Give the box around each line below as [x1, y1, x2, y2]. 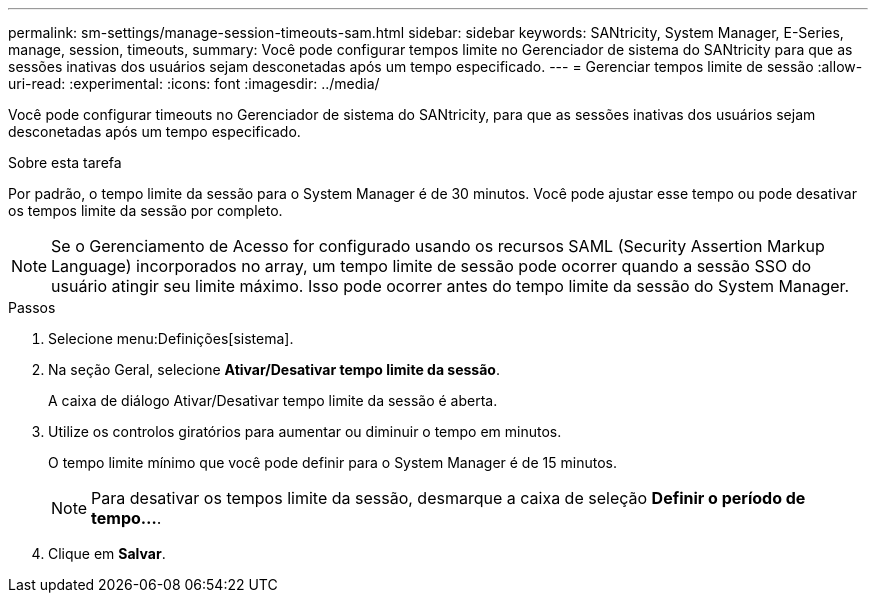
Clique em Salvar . [48, 545, 166, 562]
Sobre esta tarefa [8, 154, 122, 171]
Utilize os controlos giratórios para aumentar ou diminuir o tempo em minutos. [48, 423, 562, 440]
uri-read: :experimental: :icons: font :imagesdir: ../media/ [8, 75, 380, 92]
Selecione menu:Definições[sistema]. [48, 330, 294, 347]
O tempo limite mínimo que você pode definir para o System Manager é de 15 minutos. [48, 454, 617, 471]
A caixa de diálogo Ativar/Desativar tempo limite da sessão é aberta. [48, 392, 498, 409]
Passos [8, 299, 56, 316]
